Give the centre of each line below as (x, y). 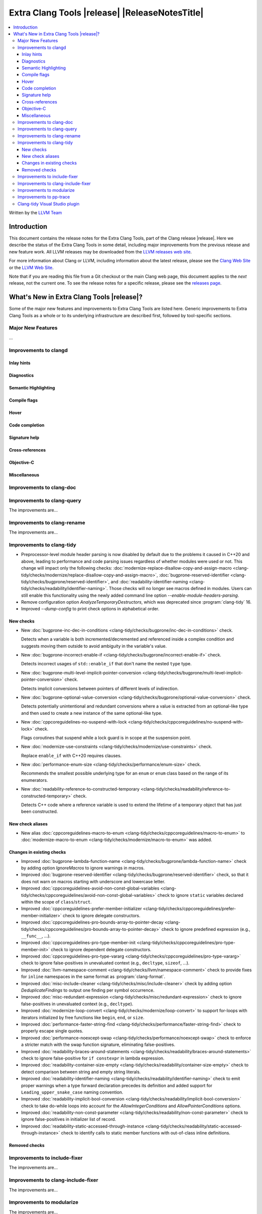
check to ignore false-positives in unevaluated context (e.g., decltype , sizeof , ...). (105, 963)
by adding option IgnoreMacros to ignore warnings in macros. (83, 868)
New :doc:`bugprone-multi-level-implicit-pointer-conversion (81, 673)
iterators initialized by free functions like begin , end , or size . (83, 1017)
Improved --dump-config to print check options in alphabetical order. (90, 609)
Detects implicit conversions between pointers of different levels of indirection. (100, 688)
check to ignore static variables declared (200, 895)
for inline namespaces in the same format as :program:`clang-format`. (93, 977)
